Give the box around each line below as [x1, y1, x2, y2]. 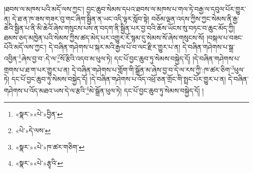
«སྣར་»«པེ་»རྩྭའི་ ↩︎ [15, 158, 63, 168]
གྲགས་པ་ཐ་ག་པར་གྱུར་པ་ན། [4, 64, 70, 74]
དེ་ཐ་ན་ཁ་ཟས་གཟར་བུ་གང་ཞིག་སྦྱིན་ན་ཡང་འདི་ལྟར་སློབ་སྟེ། [12, 13, 149, 23]
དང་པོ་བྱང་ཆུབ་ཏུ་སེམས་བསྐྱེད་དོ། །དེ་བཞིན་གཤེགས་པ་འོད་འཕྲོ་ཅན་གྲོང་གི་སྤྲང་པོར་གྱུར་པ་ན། [11, 74, 226, 84]
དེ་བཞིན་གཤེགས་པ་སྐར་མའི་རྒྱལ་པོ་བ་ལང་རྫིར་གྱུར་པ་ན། [49, 42, 181, 52]
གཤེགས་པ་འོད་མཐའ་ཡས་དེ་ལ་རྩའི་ [4, 85, 86, 95]
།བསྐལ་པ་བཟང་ [206, 32, 243, 42]
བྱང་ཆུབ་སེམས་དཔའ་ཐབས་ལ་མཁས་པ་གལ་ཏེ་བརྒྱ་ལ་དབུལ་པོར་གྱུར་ [86, 4, 246, 14]
